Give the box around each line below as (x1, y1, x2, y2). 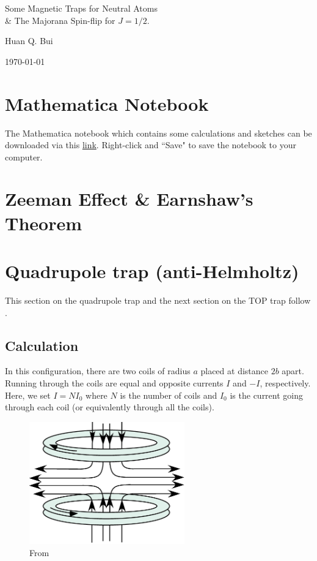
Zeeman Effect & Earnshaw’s (5, 186, 253, 211)
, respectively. (260, 376, 311, 389)
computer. (5, 150, 43, 163)
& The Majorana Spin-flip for (5, 13, 115, 26)
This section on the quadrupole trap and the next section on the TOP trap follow (5, 293, 311, 306)
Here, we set (5, 388, 51, 401)
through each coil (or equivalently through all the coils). (5, 401, 214, 413)
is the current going (230, 388, 304, 401)
